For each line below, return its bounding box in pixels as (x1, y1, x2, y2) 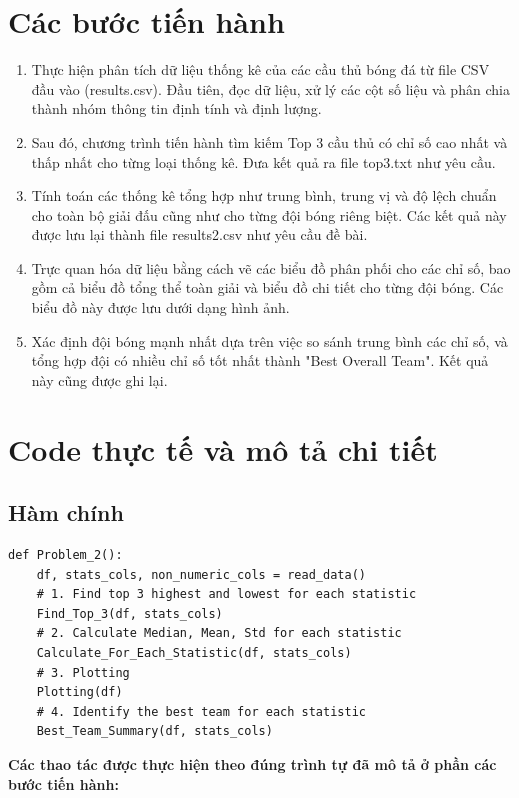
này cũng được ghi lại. (31, 369, 168, 390)
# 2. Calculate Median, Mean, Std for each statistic (36, 626, 402, 641)
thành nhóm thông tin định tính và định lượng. (31, 98, 322, 119)
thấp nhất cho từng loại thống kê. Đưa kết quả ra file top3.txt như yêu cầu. (31, 151, 496, 172)
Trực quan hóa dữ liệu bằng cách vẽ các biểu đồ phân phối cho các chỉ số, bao (31, 257, 511, 278)
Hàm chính (8, 497, 124, 528)
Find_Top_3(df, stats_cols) (36, 606, 223, 621)
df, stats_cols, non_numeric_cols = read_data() (36, 567, 366, 582)
